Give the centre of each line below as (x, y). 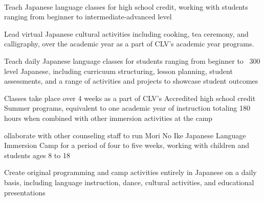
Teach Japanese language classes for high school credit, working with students (126, 6)
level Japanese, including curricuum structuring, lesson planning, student (118, 71)
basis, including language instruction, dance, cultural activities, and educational (129, 182)
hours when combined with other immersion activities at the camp (108, 118)
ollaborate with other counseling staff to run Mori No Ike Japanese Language (125, 135)
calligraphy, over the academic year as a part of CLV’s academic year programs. (129, 44)
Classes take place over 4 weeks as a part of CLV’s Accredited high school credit (130, 98)
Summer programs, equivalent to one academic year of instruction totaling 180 (127, 108)
